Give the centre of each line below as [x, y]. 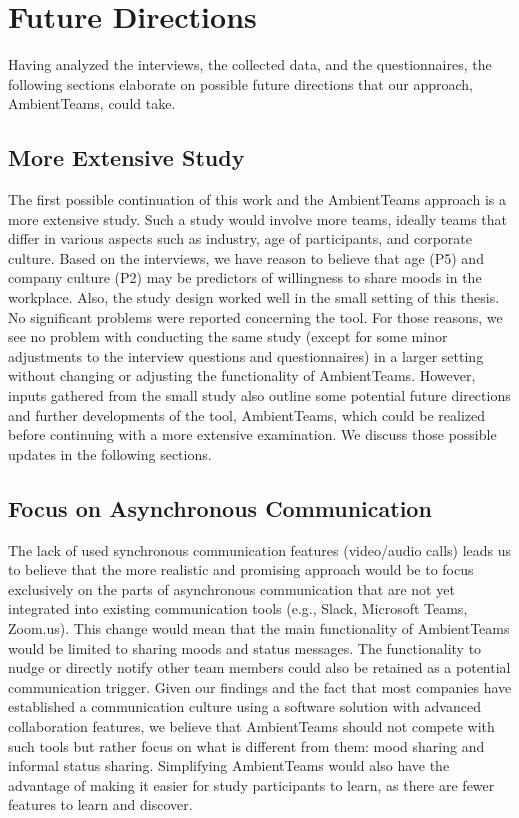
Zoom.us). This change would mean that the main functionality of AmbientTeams [259, 628]
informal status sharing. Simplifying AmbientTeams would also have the [229, 765]
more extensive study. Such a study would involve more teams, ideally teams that [257, 218]
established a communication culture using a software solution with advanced [244, 706]
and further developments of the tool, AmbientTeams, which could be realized [247, 414]
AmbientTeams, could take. [92, 103]
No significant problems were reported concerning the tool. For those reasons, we [255, 316]
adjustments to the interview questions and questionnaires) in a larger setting [246, 355]
